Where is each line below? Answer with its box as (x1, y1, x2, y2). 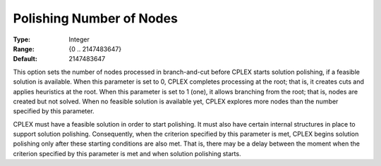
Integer (68, 35, 90, 44)
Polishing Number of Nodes (13, 11, 178, 26)
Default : (13, 55, 38, 63)
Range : (13, 44, 35, 53)
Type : (13, 35, 31, 44)
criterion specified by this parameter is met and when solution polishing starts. (13, 149, 241, 158)
